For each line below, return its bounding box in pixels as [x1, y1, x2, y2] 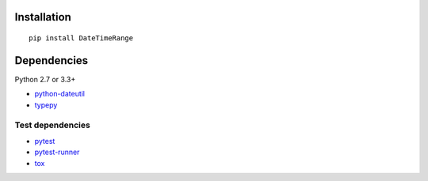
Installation [14, 10, 71, 24]
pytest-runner [34, 147, 80, 157]
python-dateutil [34, 89, 86, 99]
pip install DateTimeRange [29, 34, 134, 43]
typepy [34, 100, 58, 110]
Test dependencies [14, 119, 90, 130]
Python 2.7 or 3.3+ [14, 74, 76, 84]
